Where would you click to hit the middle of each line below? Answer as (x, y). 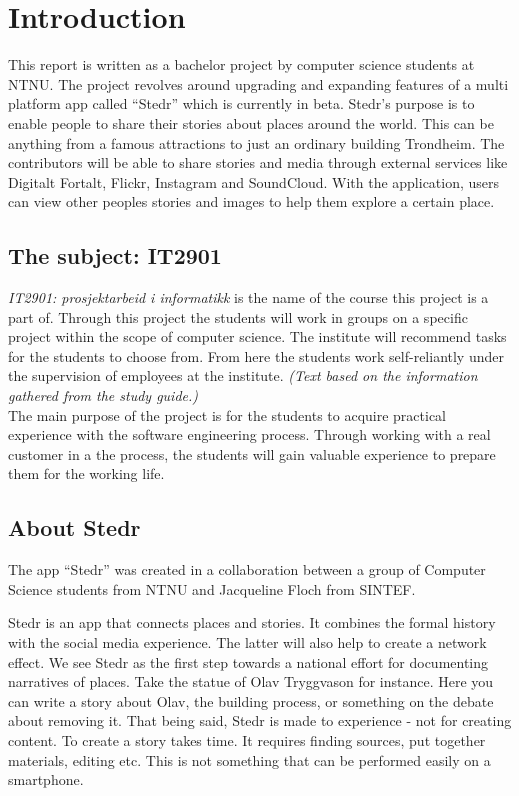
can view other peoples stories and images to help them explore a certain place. (251, 201)
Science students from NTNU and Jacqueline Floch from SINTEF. (212, 588)
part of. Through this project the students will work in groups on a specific (238, 316)
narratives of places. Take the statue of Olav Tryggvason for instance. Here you (251, 681)
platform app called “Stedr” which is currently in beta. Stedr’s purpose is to (241, 103)
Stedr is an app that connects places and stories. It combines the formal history (252, 622)
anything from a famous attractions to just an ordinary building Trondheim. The (256, 142)
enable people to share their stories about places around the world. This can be (251, 122)
